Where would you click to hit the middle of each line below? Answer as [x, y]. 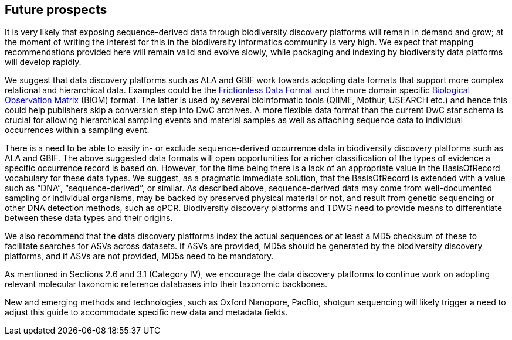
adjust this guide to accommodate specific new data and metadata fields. [146, 312]
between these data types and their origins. [89, 218]
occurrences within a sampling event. [77, 130]
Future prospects [56, 10]
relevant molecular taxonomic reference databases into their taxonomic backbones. [166, 284]
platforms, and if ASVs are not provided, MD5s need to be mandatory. [139, 256]
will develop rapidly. [43, 62]
